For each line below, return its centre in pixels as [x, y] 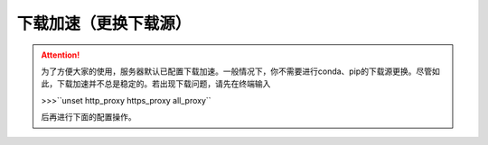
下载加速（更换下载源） [104, 23]
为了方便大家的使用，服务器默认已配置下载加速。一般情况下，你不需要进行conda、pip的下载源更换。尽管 [237, 71]
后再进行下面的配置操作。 [89, 117]
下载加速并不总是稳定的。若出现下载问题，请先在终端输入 [164, 84]
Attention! [61, 55]
